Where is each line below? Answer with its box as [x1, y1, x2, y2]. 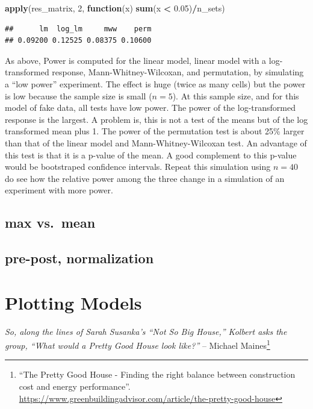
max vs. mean [5, 213, 96, 232]
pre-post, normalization [5, 249, 154, 267]
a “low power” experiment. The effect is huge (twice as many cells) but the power [5, 77, 306, 90]
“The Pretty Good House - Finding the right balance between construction [19, 368, 296, 381]
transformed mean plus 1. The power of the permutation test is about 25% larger [5, 125, 305, 137]
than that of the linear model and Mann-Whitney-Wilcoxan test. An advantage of [5, 136, 307, 149]
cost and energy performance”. [19, 380, 131, 393]
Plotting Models [5, 290, 142, 314]
